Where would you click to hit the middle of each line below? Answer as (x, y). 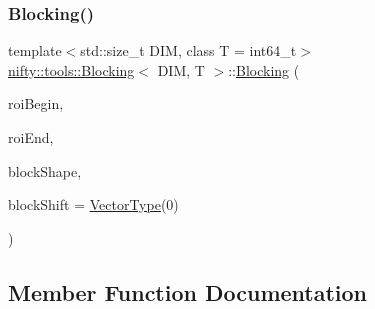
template (35, 50)
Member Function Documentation (188, 291)
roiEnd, (31, 137)
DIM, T (181, 69)
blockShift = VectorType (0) (93, 204)
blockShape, (45, 170)
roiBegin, (36, 103)
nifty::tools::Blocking (71, 69)
